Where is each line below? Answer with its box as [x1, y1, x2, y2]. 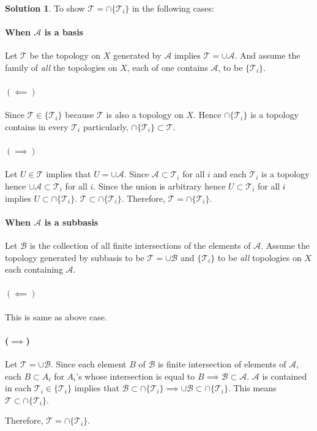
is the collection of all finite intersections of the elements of [29, 238, 251, 251]
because [65, 108, 94, 121]
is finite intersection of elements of [157, 357, 286, 370]
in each [5, 381, 32, 394]
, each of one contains [127, 61, 208, 73]
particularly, [83, 120, 129, 133]
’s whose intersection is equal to [76, 369, 195, 382]
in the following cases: [132, 2, 214, 14]
